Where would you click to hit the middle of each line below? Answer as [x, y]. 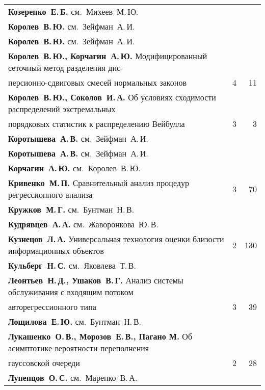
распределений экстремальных [62, 109]
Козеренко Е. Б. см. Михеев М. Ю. [73, 11]
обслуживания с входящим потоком [71, 292]
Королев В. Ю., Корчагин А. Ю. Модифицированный [108, 56]
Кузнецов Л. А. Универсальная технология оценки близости [116, 239]
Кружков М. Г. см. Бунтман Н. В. [71, 209]
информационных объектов [56, 251]
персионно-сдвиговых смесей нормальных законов [97, 82]
